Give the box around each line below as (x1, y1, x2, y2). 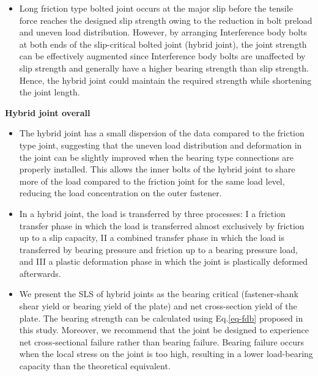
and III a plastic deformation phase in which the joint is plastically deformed (19, 255, 308, 268)
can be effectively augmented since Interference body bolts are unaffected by (19, 50, 306, 62)
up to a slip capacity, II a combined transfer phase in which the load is (19, 231, 285, 244)
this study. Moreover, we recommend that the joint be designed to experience (19, 323, 309, 336)
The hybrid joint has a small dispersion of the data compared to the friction (19, 127, 305, 139)
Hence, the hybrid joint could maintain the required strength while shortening (19, 73, 312, 86)
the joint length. (19, 86, 80, 98)
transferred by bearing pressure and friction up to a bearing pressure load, (19, 243, 298, 256)
